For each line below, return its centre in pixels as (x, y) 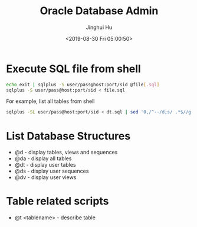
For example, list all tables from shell (50, 101)
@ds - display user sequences (52, 171)
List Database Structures (68, 136)
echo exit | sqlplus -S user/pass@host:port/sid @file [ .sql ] (83, 85)
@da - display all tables (43, 158)
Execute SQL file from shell (74, 69)
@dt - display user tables (45, 165)
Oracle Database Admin (99, 11)
